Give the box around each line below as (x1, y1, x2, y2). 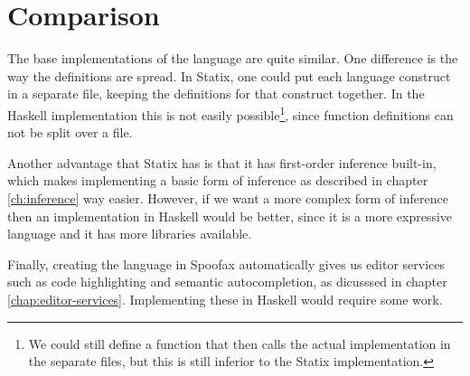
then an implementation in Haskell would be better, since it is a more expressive (7, 206, 453, 225)
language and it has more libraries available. (7, 224, 252, 243)
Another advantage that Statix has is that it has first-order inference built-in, (7, 153, 437, 172)
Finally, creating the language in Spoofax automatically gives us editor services (7, 254, 446, 273)
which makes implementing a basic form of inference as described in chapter (7, 171, 428, 190)
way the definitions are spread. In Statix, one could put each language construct (7, 66, 451, 85)
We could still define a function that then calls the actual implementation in (28, 334, 451, 352)
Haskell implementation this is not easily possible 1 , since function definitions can (7, 102, 454, 124)
